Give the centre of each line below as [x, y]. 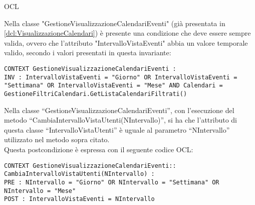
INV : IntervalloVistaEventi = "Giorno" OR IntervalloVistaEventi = [121, 77]
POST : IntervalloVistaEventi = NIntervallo [79, 199]
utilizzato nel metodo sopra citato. [57, 139]
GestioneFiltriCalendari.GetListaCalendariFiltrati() [96, 94]
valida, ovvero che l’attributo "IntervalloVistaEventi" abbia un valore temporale [126, 42]
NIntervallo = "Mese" [40, 191]
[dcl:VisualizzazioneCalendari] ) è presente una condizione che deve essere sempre [127, 33]
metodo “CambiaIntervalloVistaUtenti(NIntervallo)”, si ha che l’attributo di [121, 120]
